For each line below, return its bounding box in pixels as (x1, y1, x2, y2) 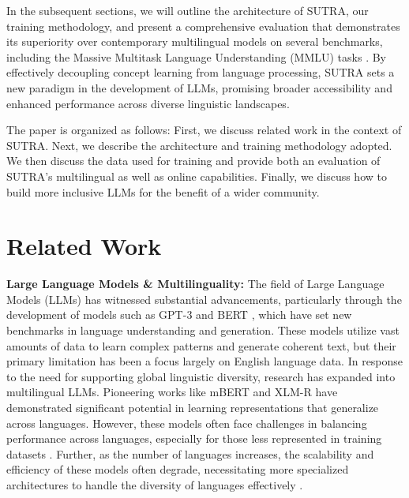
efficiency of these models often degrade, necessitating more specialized (6, 461, 349, 477)
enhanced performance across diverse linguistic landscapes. (6, 95, 290, 111)
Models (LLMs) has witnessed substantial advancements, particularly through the (6, 290, 402, 307)
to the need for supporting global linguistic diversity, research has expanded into (6, 368, 396, 384)
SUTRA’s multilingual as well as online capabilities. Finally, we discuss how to (6, 167, 387, 184)
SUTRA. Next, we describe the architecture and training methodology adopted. (6, 137, 392, 153)
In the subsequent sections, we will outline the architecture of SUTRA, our (6, 2, 369, 18)
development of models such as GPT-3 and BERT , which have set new (6, 306, 352, 323)
